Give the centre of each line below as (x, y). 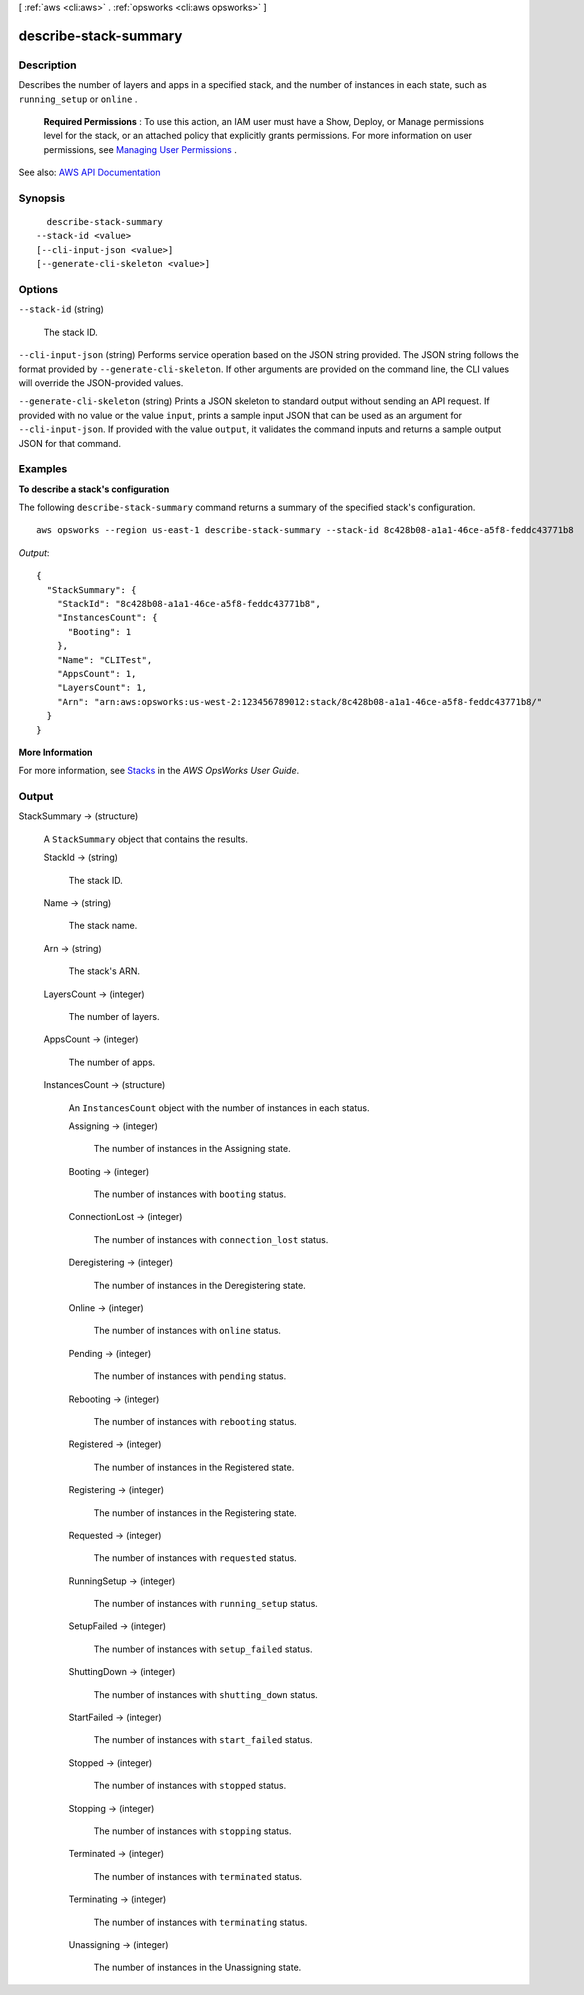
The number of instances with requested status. (195, 1558)
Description (47, 65)
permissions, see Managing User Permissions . (140, 149)
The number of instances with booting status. (190, 1194)
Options (38, 289)
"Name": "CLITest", (104, 659)
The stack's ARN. (104, 971)
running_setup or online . (78, 99)
